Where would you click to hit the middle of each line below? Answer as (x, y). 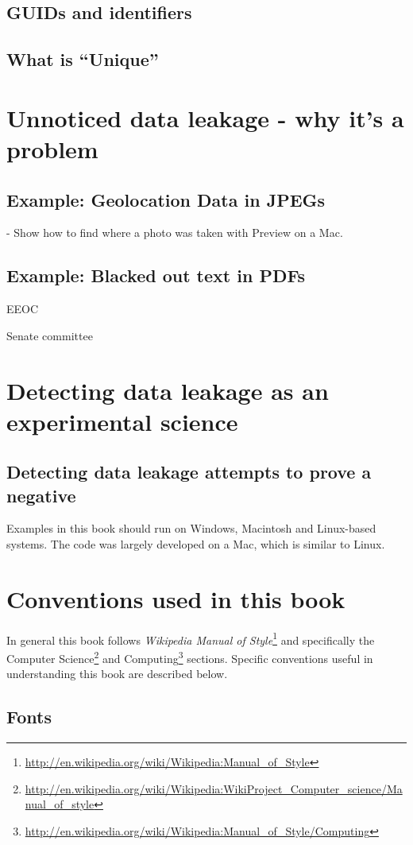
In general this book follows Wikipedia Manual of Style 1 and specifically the (191, 638)
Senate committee (50, 335)
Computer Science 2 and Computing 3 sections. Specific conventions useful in (190, 657)
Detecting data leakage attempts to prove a (189, 472)
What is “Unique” (83, 59)
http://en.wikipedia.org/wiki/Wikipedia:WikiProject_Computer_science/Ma (214, 788)
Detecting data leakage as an (168, 390)
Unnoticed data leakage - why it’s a (205, 117)
